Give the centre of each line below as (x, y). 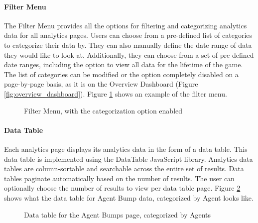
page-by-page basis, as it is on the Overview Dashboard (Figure (101, 84)
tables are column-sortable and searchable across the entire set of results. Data (124, 168)
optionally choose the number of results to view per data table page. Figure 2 (122, 188)
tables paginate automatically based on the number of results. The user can (119, 178)
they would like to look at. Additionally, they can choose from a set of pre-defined (129, 55)
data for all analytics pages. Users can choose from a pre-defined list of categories (128, 35)
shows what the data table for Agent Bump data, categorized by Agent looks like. (129, 197)
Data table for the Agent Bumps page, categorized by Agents (118, 214)
